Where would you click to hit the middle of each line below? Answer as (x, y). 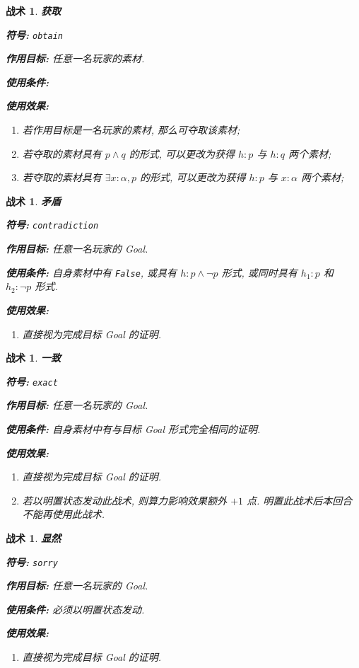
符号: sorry (32, 562)
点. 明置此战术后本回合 (300, 500)
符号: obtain (34, 34)
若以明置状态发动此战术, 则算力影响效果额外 (125, 500)
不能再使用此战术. (64, 514)
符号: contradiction (52, 225)
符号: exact (32, 381)
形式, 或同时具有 (259, 272)
